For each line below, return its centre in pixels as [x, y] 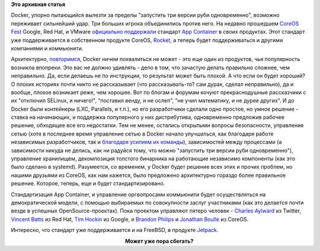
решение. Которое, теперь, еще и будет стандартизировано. [88, 184]
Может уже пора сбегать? [159, 241]
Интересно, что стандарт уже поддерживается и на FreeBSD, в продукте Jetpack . [115, 230]
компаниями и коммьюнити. [47, 48]
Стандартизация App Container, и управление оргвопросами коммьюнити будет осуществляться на [138, 194]
